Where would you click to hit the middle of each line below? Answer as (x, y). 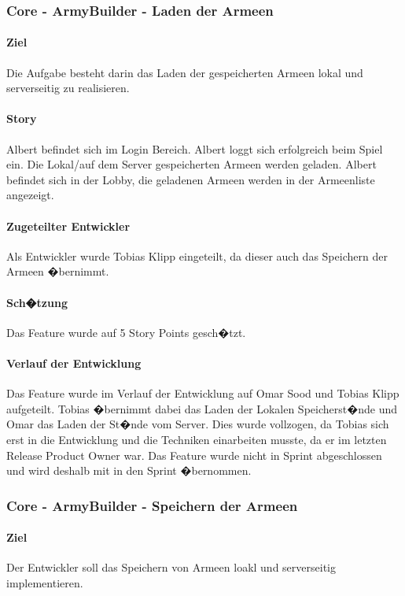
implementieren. (45, 582)
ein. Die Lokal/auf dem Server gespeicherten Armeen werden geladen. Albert (191, 164)
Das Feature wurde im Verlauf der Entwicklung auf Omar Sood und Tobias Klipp (203, 393)
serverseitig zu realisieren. (68, 88)
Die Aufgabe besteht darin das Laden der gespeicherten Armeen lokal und (185, 72)
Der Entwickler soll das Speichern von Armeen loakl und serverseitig (171, 567)
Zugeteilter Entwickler (68, 226)
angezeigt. (30, 195)
